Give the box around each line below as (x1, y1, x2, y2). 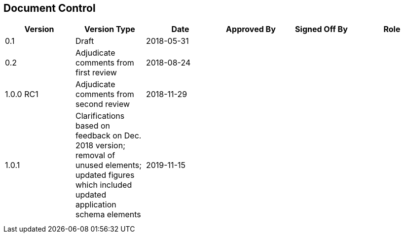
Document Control (3, 2, 96, 14)
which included (75, 180, 132, 190)
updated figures (75, 170, 135, 180)
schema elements (75, 209, 141, 220)
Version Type (84, 24, 135, 34)
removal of (75, 150, 115, 161)
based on (75, 121, 110, 131)
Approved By (226, 24, 276, 34)
